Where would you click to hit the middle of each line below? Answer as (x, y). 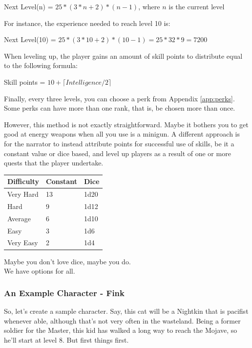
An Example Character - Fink (64, 292)
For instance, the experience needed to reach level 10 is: (87, 23)
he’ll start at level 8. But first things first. (66, 339)
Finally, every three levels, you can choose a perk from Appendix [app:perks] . (119, 98)
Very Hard (23, 194)
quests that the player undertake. (54, 163)
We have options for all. (40, 271)
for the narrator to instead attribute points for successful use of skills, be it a (119, 143)
